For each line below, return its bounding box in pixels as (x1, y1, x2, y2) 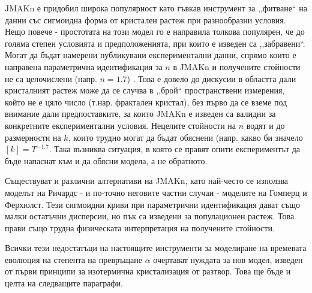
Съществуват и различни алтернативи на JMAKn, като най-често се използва (5, 174, 289, 187)
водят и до (246, 119, 285, 131)
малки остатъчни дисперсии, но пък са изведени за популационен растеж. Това (5, 210, 295, 222)
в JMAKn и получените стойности (173, 60, 301, 73)
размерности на (5, 131, 61, 143)
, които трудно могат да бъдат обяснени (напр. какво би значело (68, 131, 303, 143)
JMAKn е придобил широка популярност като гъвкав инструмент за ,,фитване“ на (5, 2, 307, 14)
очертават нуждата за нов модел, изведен (153, 253, 303, 265)
